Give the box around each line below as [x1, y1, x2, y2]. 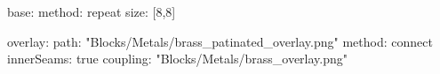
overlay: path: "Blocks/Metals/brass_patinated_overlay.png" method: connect [7, 32, 433, 50]
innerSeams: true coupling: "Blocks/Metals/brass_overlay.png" [7, 49, 348, 68]
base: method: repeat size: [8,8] [7, 3, 176, 20]
